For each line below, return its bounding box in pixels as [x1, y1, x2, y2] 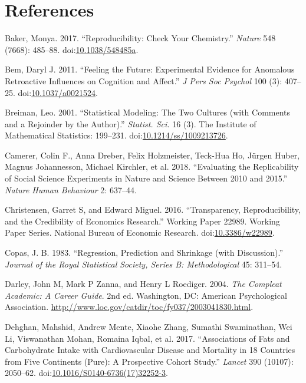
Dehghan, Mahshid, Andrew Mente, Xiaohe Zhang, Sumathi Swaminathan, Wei [5, 321, 292, 332]
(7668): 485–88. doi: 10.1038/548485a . [5, 43, 139, 55]
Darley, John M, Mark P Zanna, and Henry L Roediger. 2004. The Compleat [5, 278, 282, 290]
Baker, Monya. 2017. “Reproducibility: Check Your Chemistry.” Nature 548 [5, 32, 276, 44]
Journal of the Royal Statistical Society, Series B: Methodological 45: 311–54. [5, 257, 282, 270]
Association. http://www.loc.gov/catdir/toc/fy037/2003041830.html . [5, 301, 254, 313]
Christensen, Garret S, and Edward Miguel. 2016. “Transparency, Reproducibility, [5, 203, 301, 216]
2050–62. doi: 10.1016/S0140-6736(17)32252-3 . [5, 367, 168, 379]
